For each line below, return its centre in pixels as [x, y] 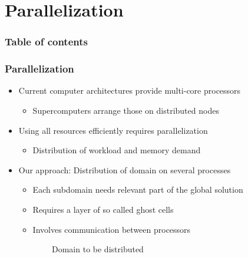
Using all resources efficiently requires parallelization [113, 130]
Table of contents [46, 42]
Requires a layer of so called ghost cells [103, 209]
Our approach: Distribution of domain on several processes [125, 169]
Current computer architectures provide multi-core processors [130, 90]
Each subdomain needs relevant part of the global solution [138, 190]
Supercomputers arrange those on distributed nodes [126, 111]
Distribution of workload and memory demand [117, 150]
